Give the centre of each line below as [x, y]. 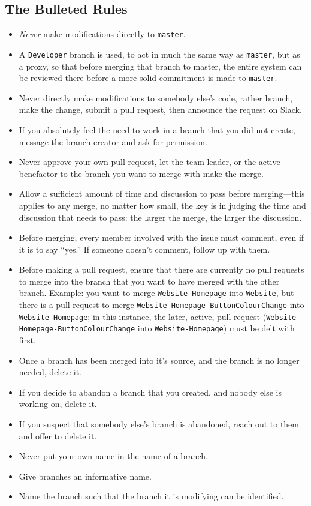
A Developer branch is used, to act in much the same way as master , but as [159, 54]
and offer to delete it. [58, 435]
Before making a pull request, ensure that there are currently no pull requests [161, 269]
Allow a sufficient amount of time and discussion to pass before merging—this [162, 194]
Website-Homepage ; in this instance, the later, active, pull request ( [143, 316]
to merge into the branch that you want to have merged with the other [149, 281]
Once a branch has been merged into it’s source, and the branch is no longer [159, 360]
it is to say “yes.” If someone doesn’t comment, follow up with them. [144, 249]
